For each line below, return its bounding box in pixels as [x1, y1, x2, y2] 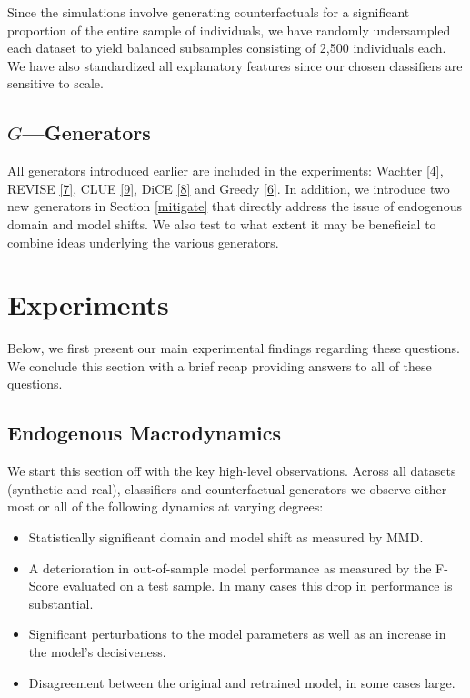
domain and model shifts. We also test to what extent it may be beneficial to [7, 214, 436, 233]
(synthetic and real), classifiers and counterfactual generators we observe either [7, 479, 447, 498]
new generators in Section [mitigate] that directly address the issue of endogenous [7, 197, 462, 216]
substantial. [28, 593, 94, 612]
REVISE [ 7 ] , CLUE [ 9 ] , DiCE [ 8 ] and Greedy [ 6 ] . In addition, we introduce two [7, 178, 450, 197]
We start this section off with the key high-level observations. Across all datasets [7, 461, 456, 481]
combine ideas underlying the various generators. [7, 232, 279, 251]
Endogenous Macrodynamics [7, 419, 281, 447]
